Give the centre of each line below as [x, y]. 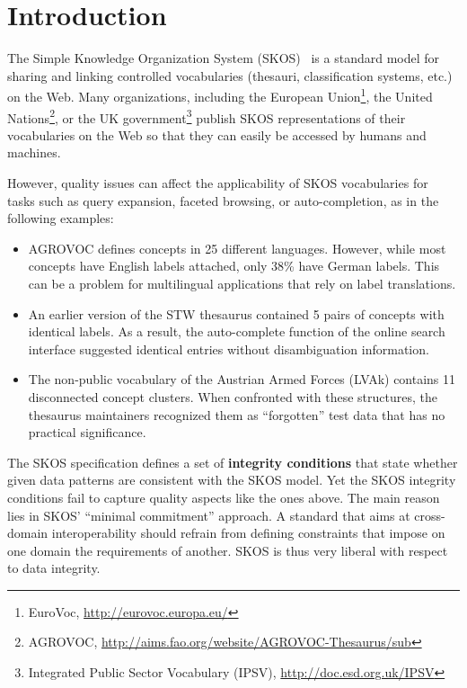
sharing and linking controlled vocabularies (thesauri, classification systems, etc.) [230, 75]
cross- [430, 515]
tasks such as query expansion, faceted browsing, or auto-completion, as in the [223, 200]
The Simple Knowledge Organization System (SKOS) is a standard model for [224, 58]
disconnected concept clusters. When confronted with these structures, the [233, 396]
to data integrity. [54, 568]
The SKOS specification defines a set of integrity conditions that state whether [233, 462]
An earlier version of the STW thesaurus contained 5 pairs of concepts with [236, 313]
